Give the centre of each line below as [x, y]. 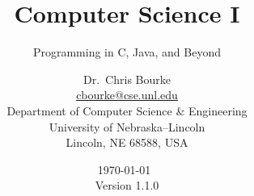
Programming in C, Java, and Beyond [127, 52]
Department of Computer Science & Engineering [127, 110]
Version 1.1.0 [127, 185]
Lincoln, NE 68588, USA [127, 142]
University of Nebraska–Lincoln [127, 126]
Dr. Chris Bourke [127, 79]
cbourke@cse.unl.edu [127, 95]
